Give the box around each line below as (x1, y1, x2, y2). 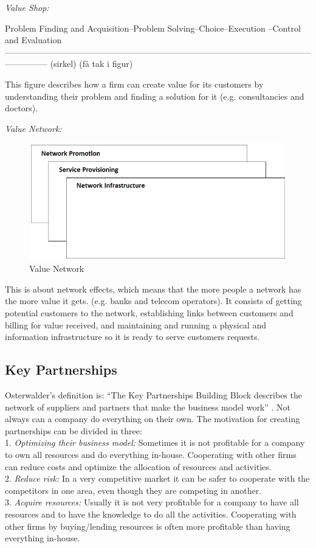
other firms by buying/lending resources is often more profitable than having (5, 519, 290, 532)
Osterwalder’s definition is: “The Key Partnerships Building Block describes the (5, 388, 302, 401)
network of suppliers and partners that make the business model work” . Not (5, 400, 291, 413)
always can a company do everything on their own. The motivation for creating (5, 412, 300, 425)
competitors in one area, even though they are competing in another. (5, 484, 262, 496)
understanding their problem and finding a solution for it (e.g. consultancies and (5, 89, 304, 102)
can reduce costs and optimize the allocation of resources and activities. (5, 460, 272, 473)
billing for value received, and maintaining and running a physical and (5, 318, 266, 331)
